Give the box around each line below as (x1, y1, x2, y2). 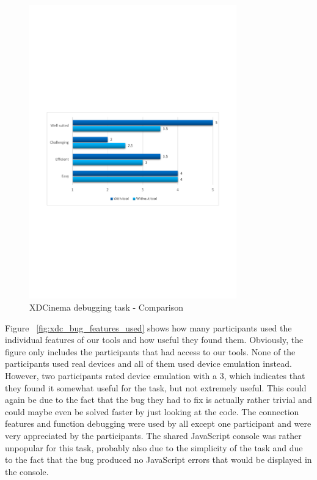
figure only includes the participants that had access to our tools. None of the (5, 345, 296, 358)
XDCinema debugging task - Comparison (29, 300, 183, 313)
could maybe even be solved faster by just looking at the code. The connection (5, 405, 299, 418)
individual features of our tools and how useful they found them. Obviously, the (5, 333, 304, 346)
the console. (5, 465, 49, 478)
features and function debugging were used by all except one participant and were (5, 417, 312, 430)
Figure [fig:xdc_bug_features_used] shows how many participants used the (5, 321, 292, 334)
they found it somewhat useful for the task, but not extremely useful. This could (5, 381, 307, 394)
